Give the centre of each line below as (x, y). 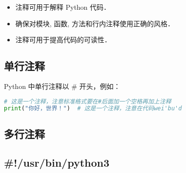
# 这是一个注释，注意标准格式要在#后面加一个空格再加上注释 (88, 101)
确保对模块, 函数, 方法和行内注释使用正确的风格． (95, 23)
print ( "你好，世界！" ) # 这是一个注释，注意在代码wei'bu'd (93, 109)
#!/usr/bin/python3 (57, 162)
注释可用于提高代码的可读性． (63, 40)
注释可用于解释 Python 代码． (63, 7)
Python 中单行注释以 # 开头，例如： (62, 86)
